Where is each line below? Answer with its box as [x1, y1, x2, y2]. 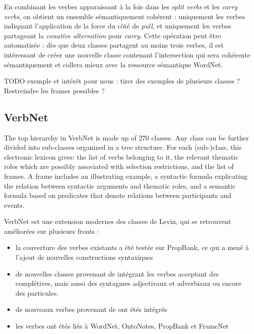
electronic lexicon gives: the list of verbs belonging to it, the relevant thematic [4, 151, 239, 162]
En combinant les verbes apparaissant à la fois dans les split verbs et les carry [4, 1, 238, 11]
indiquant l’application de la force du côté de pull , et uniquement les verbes [4, 21, 231, 31]
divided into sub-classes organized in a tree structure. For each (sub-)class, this [4, 142, 242, 152]
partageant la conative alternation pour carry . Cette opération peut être [4, 30, 221, 40]
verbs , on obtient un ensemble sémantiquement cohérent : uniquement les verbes [4, 11, 245, 21]
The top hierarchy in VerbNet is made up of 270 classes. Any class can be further [4, 132, 249, 142]
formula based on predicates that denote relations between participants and [4, 190, 231, 200]
